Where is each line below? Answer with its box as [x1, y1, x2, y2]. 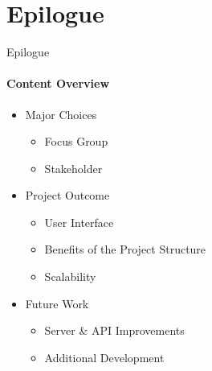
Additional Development [44, 348, 165, 365]
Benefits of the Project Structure [44, 241, 206, 258]
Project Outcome [25, 187, 110, 204]
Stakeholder [44, 159, 103, 176]
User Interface [44, 213, 114, 230]
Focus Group [44, 133, 108, 150]
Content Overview [6, 75, 110, 92]
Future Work [25, 295, 89, 311]
